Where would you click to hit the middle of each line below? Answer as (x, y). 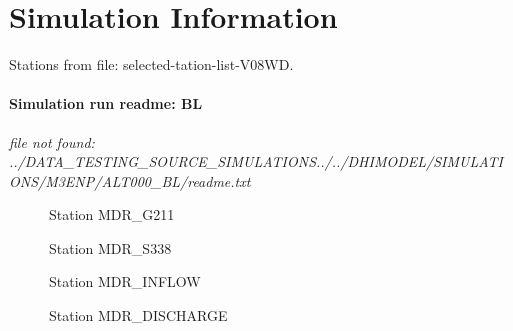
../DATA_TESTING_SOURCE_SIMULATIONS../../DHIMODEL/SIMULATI (256, 161)
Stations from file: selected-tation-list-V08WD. (151, 64)
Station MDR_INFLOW (125, 281)
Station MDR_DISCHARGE (138, 315)
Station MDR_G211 (112, 214)
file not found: (52, 141)
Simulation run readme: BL (106, 103)
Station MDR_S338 (110, 247)
